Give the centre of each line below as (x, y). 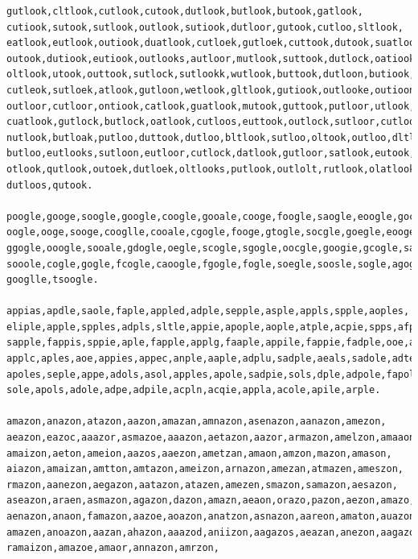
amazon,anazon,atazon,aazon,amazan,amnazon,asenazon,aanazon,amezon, (197, 422)
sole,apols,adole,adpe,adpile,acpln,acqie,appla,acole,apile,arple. (194, 390)
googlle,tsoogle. (53, 280)
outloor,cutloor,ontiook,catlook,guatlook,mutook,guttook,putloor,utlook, (211, 106)
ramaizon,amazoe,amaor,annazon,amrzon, (113, 548)
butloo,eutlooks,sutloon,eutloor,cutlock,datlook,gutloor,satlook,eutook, (211, 153)
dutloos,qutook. (50, 185)
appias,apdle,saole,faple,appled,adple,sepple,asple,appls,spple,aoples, (208, 311)
